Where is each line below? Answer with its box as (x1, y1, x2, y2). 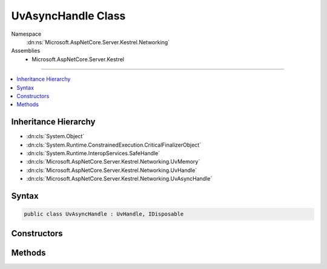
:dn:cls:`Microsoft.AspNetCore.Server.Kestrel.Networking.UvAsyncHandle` (26, 175, 213, 182)
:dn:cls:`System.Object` (26, 133, 85, 140)
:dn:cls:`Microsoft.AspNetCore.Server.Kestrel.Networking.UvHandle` (26, 167, 197, 174)
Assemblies (11, 47, 41, 55)
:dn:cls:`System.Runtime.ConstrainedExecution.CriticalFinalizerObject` (26, 141, 202, 148)
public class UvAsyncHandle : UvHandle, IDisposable (24, 211, 184, 218)
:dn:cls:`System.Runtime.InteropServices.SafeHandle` (26, 149, 160, 157)
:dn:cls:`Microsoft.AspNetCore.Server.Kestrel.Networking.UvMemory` (26, 158, 200, 165)
